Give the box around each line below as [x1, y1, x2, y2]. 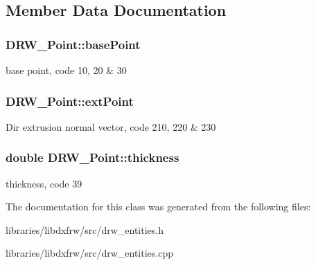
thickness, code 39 [6, 176, 82, 190]
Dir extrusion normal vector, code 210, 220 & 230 [6, 119, 216, 134]
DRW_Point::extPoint [6, 92, 134, 109]
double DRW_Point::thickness [6, 149, 179, 166]
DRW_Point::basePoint [6, 35, 141, 53]
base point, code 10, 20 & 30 [6, 63, 127, 77]
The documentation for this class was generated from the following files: [6, 199, 311, 214]
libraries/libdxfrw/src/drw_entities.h [6, 222, 164, 237]
